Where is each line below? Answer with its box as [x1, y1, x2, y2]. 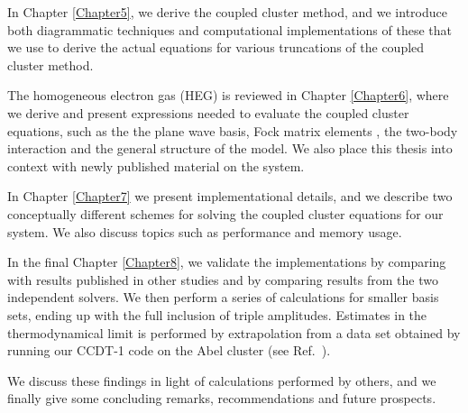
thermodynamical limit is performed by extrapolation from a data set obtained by [7, 323, 461, 342]
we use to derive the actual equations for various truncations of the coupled [7, 38, 425, 57]
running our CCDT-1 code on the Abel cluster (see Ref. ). [7, 341, 331, 360]
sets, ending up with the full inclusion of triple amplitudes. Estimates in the [7, 305, 427, 324]
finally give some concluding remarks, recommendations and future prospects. [7, 389, 436, 408]
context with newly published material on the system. [7, 156, 305, 175]
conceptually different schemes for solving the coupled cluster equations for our [7, 204, 444, 223]
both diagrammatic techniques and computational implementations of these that [7, 20, 453, 39]
